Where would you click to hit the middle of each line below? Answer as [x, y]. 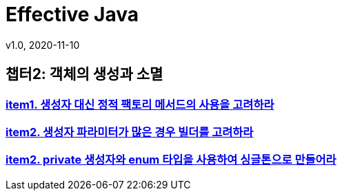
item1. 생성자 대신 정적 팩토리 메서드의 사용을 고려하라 [140, 104]
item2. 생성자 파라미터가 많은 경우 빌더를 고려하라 [130, 132]
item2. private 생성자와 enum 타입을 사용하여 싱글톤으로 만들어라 [171, 160]
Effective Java [72, 14]
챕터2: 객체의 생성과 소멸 [84, 74]
